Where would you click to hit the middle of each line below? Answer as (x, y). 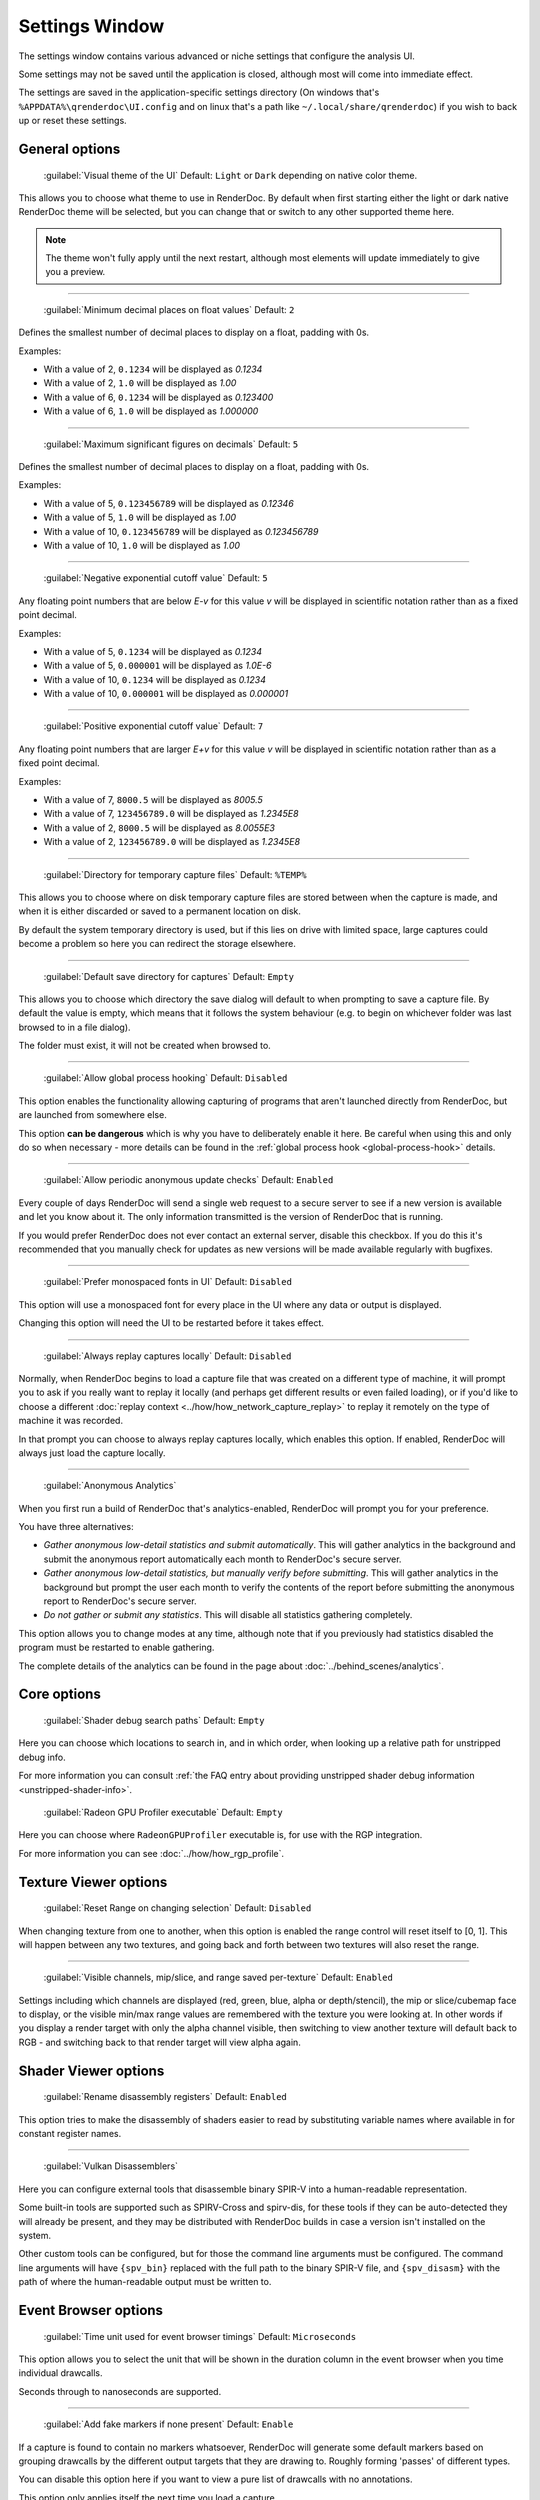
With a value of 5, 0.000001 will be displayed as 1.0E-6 (157, 666)
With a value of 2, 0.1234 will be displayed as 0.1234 (153, 369)
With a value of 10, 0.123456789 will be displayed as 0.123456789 (181, 531)
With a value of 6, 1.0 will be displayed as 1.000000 (151, 411)
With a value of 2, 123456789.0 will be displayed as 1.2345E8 (171, 842)
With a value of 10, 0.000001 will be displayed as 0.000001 (166, 694)
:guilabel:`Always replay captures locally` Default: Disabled (167, 1356)
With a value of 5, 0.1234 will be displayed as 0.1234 (153, 651)
